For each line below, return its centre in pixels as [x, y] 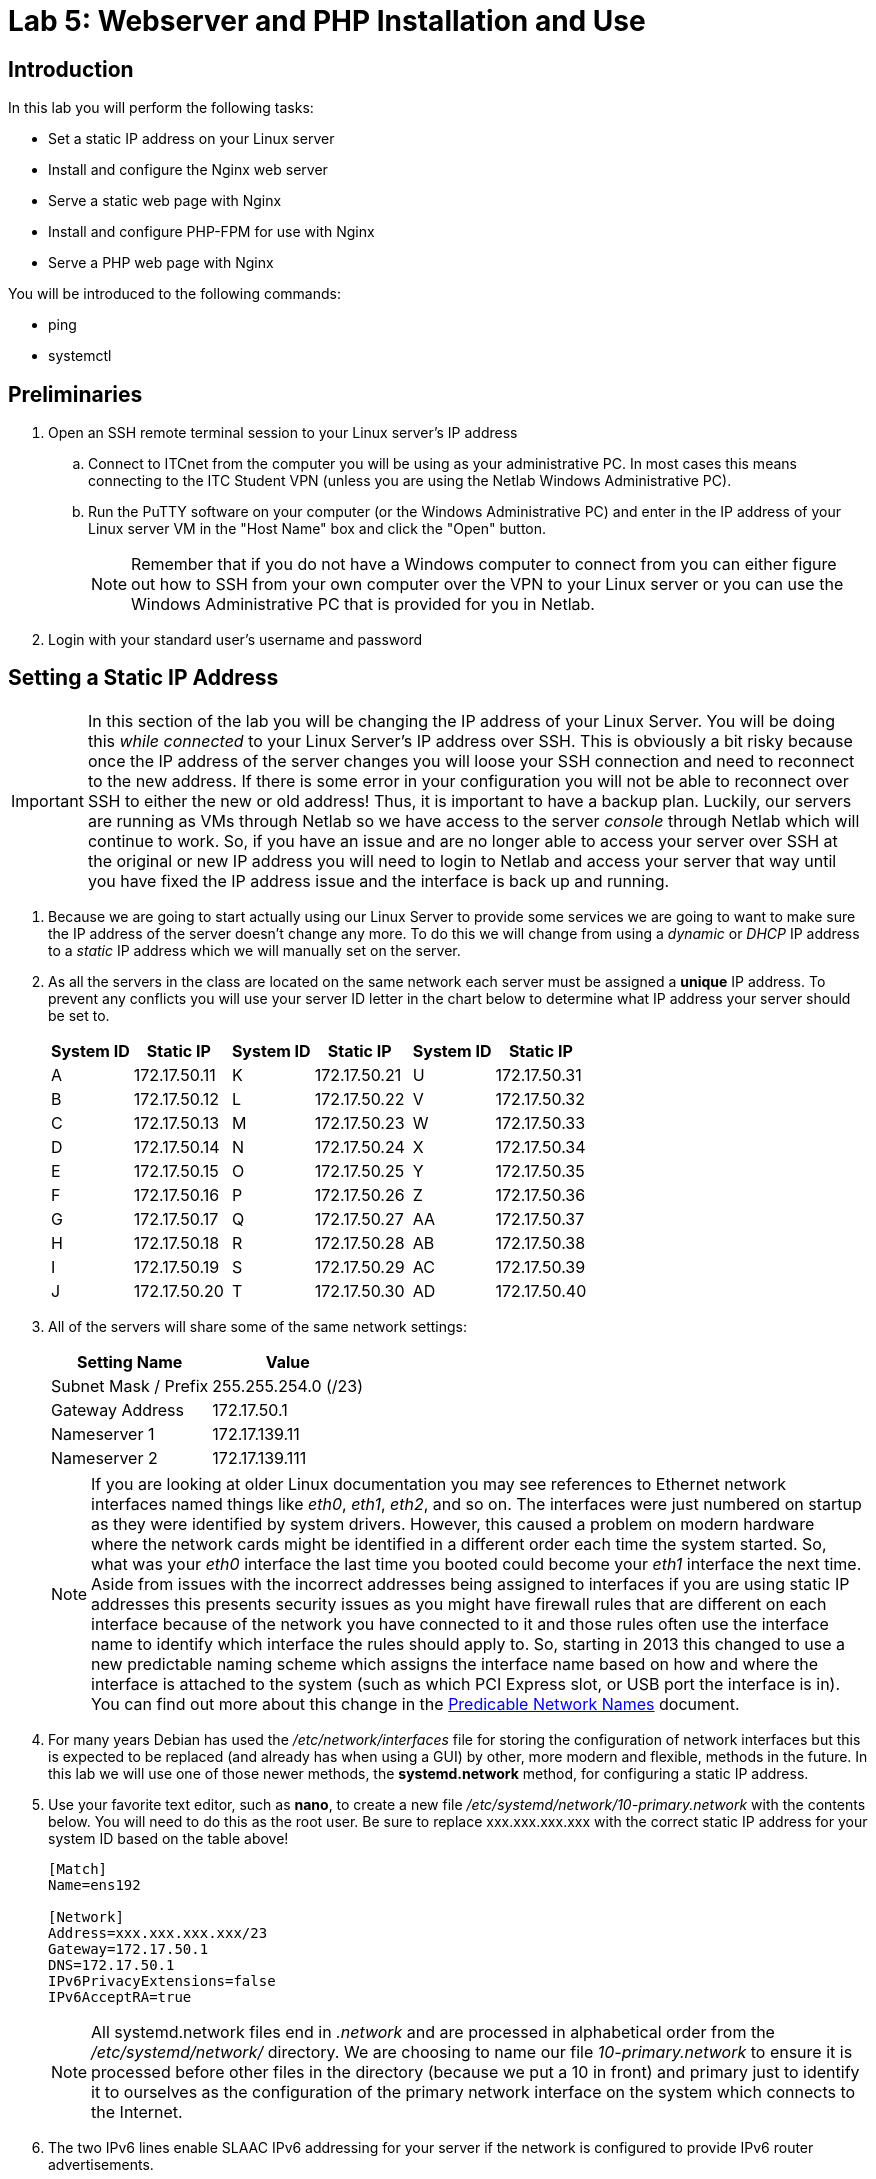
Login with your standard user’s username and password [235, 640]
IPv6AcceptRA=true [120, 1996]
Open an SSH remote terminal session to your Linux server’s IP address [283, 433]
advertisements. [101, 2164]
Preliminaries [75, 394]
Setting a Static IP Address [143, 678]
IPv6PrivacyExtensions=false [162, 1980]
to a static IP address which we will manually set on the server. [254, 950]
